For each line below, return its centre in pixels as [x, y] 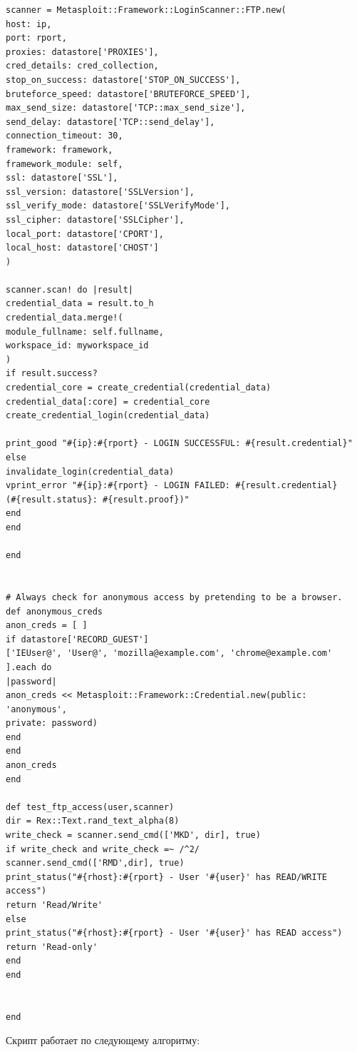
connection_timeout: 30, [64, 136]
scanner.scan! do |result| [69, 289]
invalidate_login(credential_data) [90, 471]
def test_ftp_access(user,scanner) [90, 807]
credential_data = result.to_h [80, 304]
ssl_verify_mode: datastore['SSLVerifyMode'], [118, 206]
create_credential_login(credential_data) [108, 416]
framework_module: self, [64, 164]
